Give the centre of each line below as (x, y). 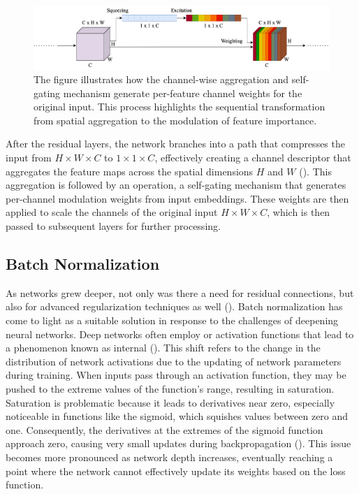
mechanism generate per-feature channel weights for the (183, 93)
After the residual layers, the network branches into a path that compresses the (175, 144)
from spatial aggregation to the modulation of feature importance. (175, 120)
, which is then (299, 212)
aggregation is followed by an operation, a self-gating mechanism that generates (176, 185)
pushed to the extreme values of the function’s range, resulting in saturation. (170, 388)
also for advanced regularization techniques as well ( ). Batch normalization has (174, 306)
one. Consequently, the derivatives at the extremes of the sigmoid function (164, 429)
